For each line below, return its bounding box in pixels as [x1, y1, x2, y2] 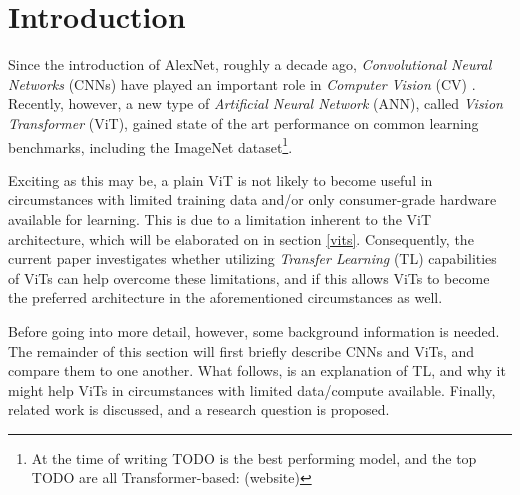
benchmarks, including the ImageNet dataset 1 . [8, 133, 293, 157]
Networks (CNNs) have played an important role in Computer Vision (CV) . [8, 73, 476, 94]
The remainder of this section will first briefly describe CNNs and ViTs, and [8, 340, 475, 361]
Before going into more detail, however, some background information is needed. [8, 320, 500, 341]
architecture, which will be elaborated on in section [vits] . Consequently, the [8, 228, 474, 249]
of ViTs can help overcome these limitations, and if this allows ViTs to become [8, 267, 490, 288]
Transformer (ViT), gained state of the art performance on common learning [8, 112, 479, 133]
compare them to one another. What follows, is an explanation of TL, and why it [8, 360, 506, 381]
